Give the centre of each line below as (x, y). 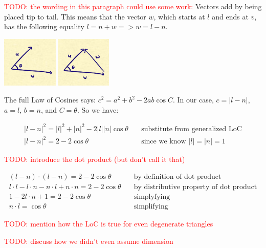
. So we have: (98, 109)
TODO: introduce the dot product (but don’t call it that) (95, 159)
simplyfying (152, 197)
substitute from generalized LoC (192, 129)
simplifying (151, 207)
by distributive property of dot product (195, 187)
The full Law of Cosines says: (50, 100)
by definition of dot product (178, 177)
